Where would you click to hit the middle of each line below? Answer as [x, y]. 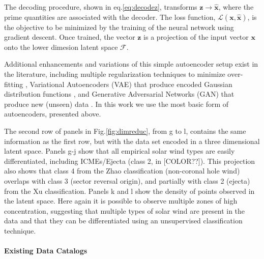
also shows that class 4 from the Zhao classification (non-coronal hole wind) [122, 171]
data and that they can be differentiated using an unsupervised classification [123, 221]
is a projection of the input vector [196, 37]
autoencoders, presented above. [53, 114]
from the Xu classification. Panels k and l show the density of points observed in [129, 191]
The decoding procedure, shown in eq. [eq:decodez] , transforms [101, 7]
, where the [236, 7]
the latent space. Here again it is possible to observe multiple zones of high [121, 201]
